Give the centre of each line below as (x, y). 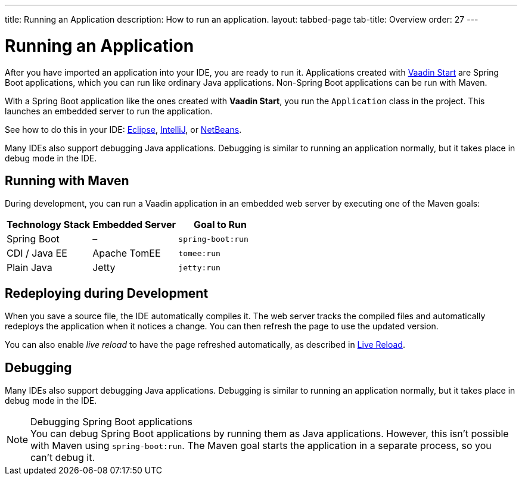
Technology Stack (49, 225)
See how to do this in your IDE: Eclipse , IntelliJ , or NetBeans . (123, 129)
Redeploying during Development (107, 293)
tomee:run (199, 253)
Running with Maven (67, 180)
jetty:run (199, 267)
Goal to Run (220, 225)
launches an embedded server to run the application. (109, 111)
